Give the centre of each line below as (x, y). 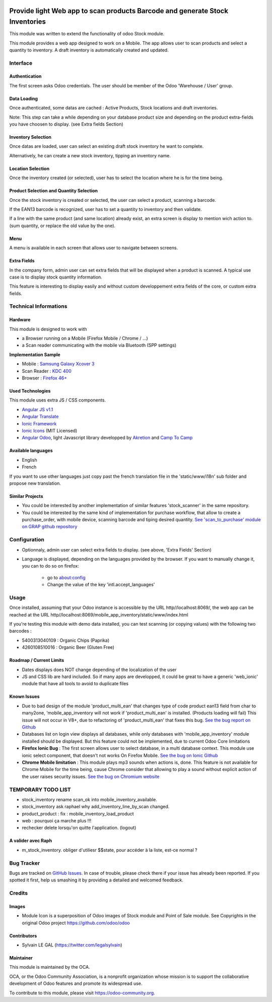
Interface (21, 63)
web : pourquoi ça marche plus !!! (57, 821)
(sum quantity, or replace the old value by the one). (62, 226)
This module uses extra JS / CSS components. (57, 400)
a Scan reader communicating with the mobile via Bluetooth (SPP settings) (99, 345)
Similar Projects (26, 496)
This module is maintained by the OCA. (50, 967)
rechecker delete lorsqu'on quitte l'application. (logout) (79, 828)
